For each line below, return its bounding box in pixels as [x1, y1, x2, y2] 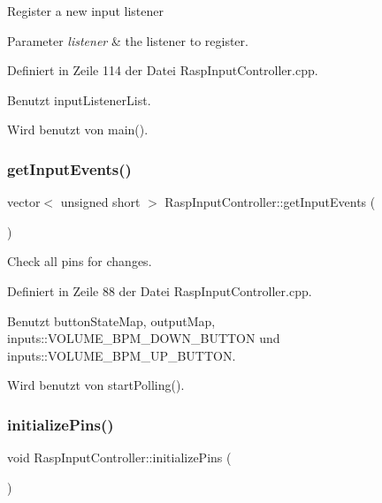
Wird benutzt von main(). [7, 120, 149, 139]
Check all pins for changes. [7, 252, 152, 271]
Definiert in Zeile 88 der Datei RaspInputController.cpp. [7, 281, 312, 300]
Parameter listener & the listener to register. [7, 31, 248, 50]
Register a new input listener [7, 2, 164, 19]
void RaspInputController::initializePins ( [7, 448, 232, 467]
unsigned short [60, 193, 141, 211]
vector [7, 193, 41, 211]
